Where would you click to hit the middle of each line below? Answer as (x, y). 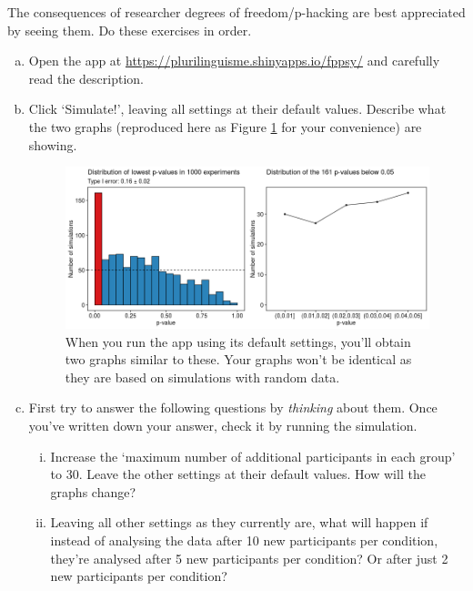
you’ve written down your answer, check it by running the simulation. (223, 425)
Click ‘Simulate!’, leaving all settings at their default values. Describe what (237, 109)
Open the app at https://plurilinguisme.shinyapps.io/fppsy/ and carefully (234, 61)
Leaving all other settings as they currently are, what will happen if (239, 522)
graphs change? (93, 491)
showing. (53, 144)
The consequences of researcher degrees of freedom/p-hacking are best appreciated (236, 12)
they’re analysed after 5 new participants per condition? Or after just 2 (249, 558)
